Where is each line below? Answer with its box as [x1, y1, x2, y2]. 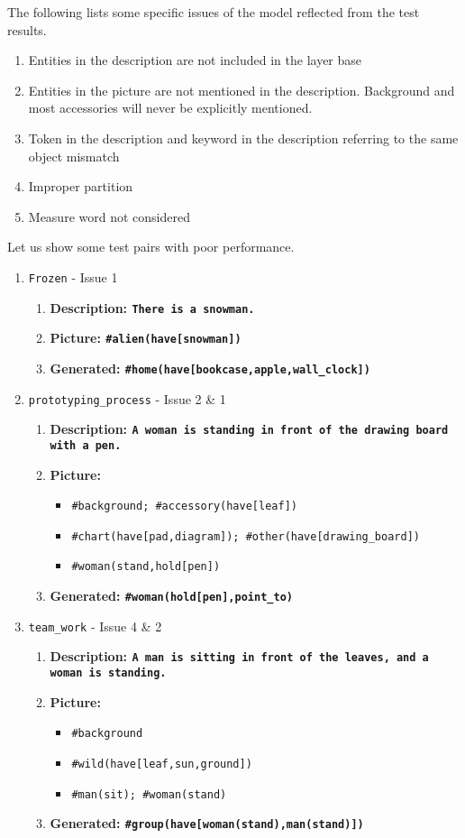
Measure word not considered [28, 207, 190, 226]
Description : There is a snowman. [50, 298, 255, 317]
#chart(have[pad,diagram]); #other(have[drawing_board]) [71, 530, 420, 543]
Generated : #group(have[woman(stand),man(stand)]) [50, 814, 364, 833]
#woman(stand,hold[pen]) [71, 560, 221, 574]
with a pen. [50, 438, 122, 452]
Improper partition [28, 177, 133, 196]
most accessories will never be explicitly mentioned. [28, 98, 313, 117]
